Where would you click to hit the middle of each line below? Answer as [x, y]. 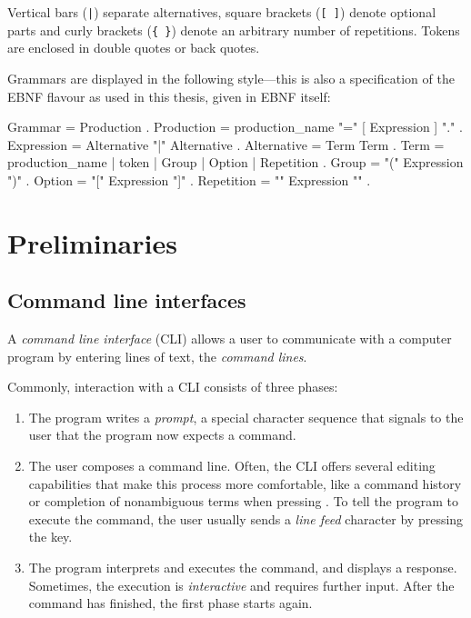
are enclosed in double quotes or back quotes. [134, 48]
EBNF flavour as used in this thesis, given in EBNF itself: [169, 96]
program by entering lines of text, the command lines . [157, 356]
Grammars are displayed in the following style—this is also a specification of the [231, 78]
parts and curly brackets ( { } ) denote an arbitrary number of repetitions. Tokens [234, 30]
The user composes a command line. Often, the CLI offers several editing [232, 466]
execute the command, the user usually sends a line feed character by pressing [246, 518]
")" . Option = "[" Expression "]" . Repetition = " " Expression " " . [189, 179]
